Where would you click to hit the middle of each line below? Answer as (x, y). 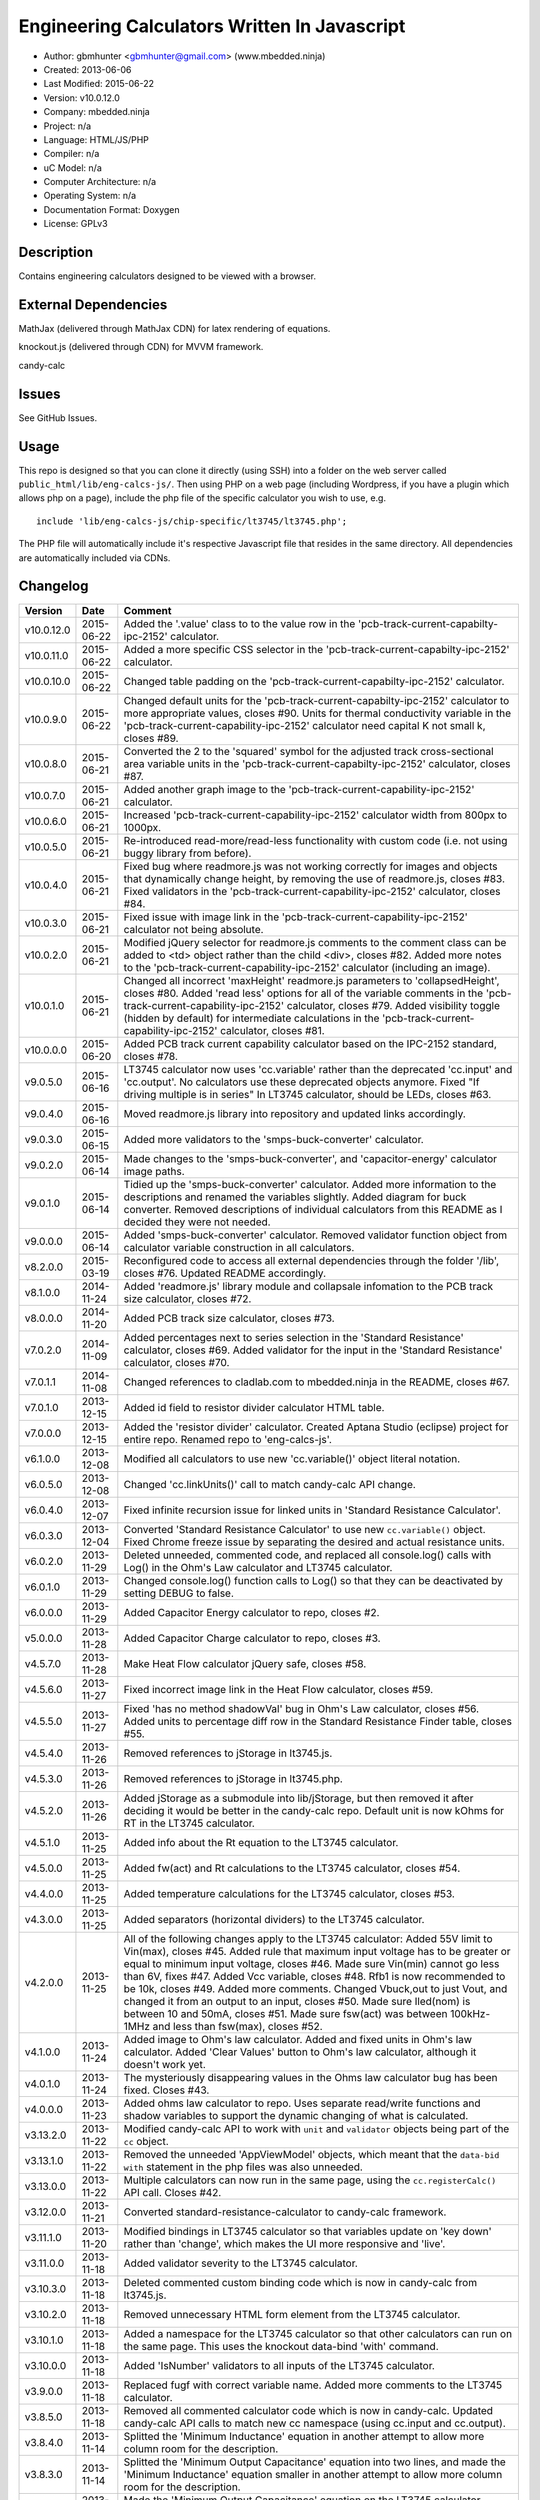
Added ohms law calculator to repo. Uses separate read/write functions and (302, 2103)
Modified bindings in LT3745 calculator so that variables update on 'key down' (307, 2231)
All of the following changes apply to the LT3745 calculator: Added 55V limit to (308, 1938)
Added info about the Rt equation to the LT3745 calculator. (261, 1842)
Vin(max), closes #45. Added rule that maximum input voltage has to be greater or (317, 1951)
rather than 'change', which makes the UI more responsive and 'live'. (284, 2243)
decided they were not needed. (197, 1222)
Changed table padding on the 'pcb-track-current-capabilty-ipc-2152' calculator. (314, 681)
